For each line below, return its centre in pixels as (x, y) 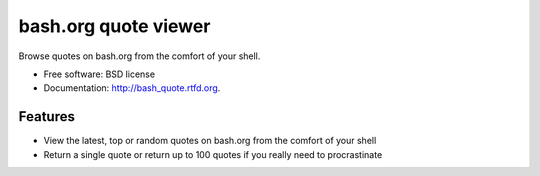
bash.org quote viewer (114, 26)
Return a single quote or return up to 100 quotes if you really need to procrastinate (213, 154)
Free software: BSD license (99, 74)
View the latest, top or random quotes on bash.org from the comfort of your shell (210, 141)
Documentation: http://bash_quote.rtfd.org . (132, 88)
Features (46, 116)
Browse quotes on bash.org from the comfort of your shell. (139, 56)
